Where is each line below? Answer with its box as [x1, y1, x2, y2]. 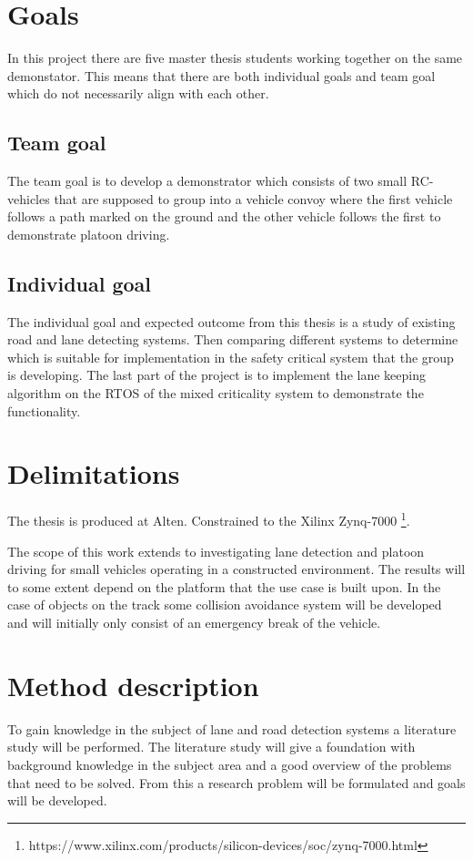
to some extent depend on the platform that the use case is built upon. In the [7, 577, 441, 596]
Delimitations [7, 455, 180, 492]
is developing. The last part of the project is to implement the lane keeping [7, 365, 426, 384]
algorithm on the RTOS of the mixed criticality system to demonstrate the [7, 384, 424, 403]
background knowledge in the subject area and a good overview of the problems [7, 754, 452, 774]
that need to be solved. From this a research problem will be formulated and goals [7, 773, 466, 792]
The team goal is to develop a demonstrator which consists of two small [7, 171, 408, 190]
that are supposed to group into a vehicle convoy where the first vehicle [54, 189, 453, 208]
